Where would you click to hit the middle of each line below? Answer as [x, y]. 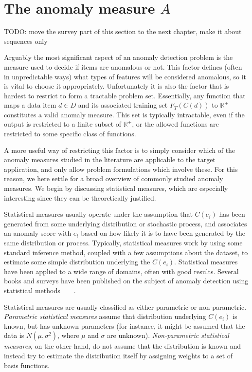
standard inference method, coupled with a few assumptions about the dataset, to [126, 252]
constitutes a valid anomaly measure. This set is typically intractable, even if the [124, 114]
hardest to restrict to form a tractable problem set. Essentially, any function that [125, 95]
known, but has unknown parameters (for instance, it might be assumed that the [125, 325]
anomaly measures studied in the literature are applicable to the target [110, 159]
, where [68, 335]
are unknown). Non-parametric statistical [168, 335]
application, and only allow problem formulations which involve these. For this [121, 169]
